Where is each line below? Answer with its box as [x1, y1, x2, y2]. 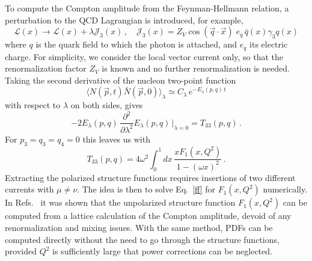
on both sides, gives [70, 99, 143, 111]
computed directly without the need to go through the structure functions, [5, 233, 280, 245]
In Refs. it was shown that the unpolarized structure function [5, 196, 236, 209]
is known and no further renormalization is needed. [102, 62, 290, 75]
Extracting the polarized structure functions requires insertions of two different [5, 171, 296, 183]
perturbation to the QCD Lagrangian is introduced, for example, [5, 13, 243, 26]
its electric [249, 38, 288, 51]
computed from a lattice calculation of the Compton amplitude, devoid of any [5, 209, 292, 222]
